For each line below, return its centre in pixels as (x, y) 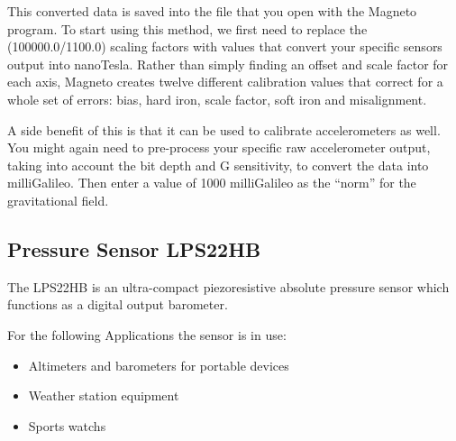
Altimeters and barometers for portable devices (159, 365)
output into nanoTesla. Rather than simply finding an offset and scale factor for (228, 64)
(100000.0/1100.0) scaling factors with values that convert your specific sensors (225, 46)
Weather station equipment (104, 395)
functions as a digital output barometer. (118, 304)
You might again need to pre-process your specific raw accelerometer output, (219, 147)
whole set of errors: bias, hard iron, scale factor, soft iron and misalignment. (217, 99)
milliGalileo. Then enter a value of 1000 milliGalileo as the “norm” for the (212, 183)
